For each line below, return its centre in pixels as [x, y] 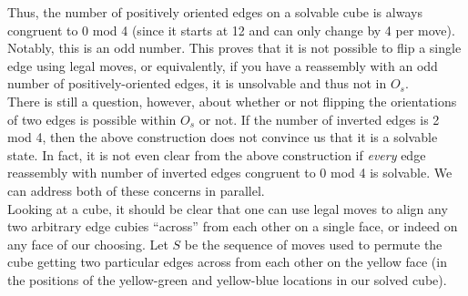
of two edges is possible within [92, 119]
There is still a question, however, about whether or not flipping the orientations [232, 101]
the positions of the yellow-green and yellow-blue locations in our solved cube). [227, 279]
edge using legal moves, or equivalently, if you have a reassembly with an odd [223, 65]
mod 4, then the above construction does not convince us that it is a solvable [223, 137]
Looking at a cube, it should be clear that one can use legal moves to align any [228, 208]
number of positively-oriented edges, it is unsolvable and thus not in [197, 83]
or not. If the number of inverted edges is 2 [319, 119]
